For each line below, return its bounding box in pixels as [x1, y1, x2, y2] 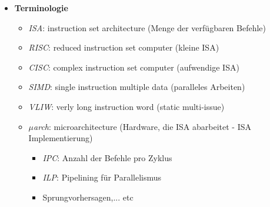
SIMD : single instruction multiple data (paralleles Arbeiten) [28, 81, 245, 93]
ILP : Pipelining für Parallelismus [42, 171, 162, 183]
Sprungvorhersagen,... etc [42, 191, 134, 203]
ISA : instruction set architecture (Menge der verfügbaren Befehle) [28, 21, 266, 34]
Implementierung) [28, 132, 93, 144]
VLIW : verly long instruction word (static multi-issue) [28, 100, 225, 112]
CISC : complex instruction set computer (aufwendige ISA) [28, 61, 239, 73]
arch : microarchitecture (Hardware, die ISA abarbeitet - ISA [34, 120, 252, 132]
